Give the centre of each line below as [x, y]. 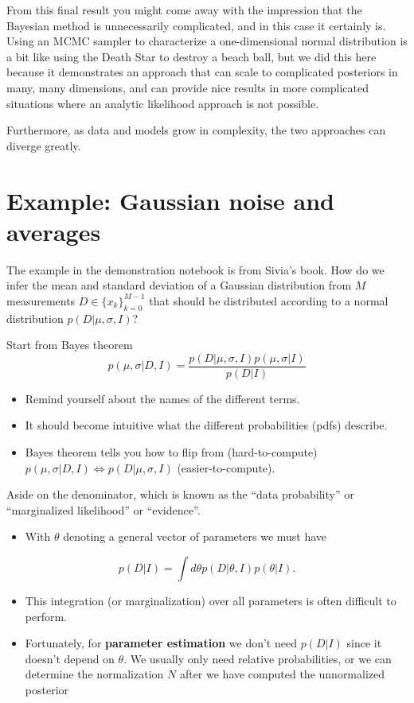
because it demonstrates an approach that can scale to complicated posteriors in [202, 72]
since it [364, 643]
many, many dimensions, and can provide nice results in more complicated [188, 87]
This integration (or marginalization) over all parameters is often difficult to [211, 601]
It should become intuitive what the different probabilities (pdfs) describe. [206, 425]
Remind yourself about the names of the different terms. [162, 398]
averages [54, 231]
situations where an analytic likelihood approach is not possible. [163, 103]
